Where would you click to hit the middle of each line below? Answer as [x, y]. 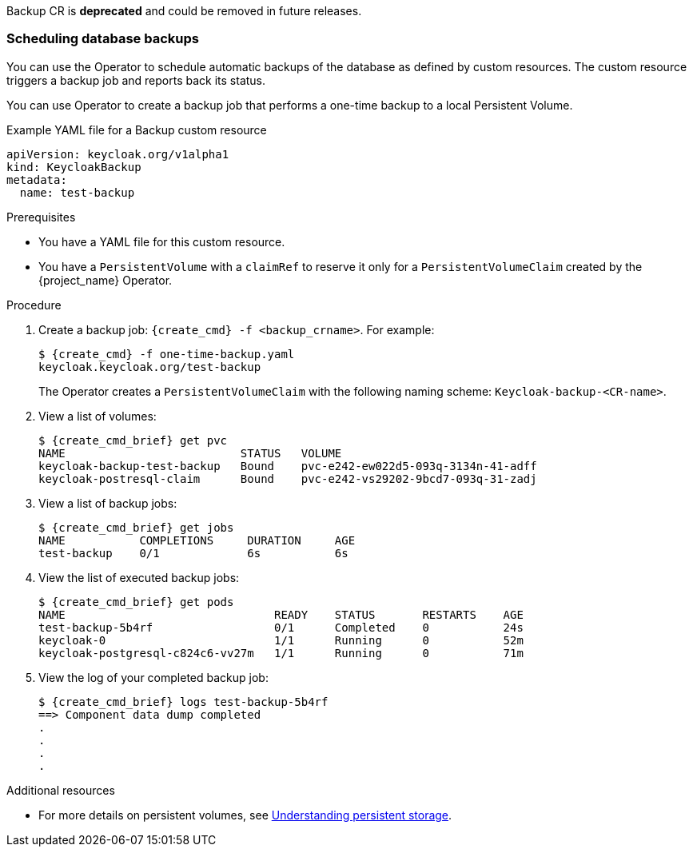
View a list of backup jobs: [108, 503]
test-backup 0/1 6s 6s [193, 553]
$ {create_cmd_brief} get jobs [136, 527]
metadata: [37, 179]
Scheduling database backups [103, 39]
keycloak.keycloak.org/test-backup [150, 367]
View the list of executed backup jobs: [139, 577]
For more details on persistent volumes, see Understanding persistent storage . [245, 815]
